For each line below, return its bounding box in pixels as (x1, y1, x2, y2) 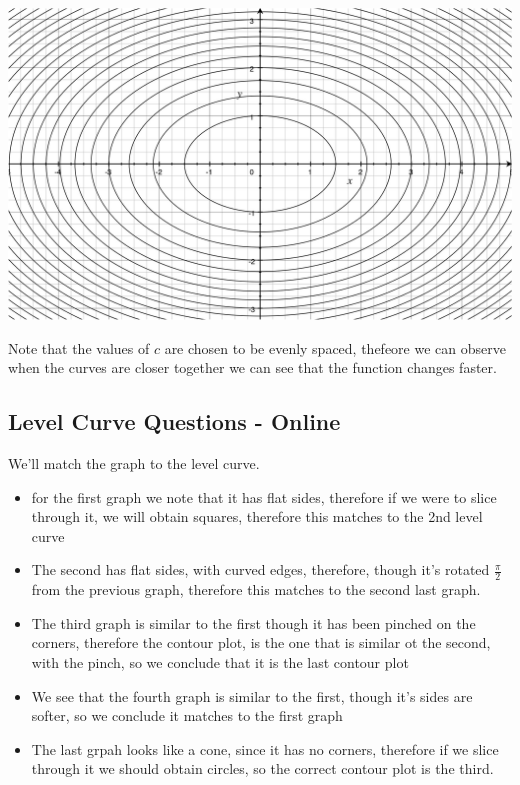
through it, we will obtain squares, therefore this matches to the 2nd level (31, 506, 483, 527)
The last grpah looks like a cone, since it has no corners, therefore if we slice (31, 738, 499, 759)
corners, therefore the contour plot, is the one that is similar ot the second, (31, 632, 491, 653)
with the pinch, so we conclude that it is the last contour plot (31, 652, 409, 673)
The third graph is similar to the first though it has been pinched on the (31, 612, 476, 633)
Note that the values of (8, 337, 150, 358)
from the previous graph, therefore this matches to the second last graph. (31, 579, 481, 600)
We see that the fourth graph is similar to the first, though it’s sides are (31, 685, 473, 706)
